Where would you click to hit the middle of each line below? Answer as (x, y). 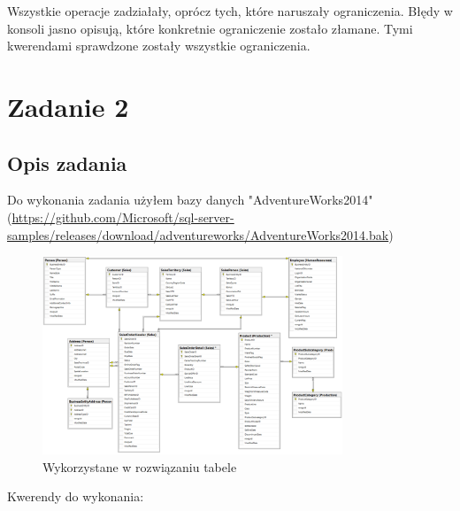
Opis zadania (67, 163)
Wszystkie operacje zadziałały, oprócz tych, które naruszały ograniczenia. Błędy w (230, 11)
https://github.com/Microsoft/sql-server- (123, 217)
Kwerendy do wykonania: (76, 496)
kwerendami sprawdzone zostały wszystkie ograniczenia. (159, 46)
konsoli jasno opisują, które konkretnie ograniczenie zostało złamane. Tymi (210, 28)
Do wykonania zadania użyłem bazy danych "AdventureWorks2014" (190, 200)
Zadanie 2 (68, 106)
